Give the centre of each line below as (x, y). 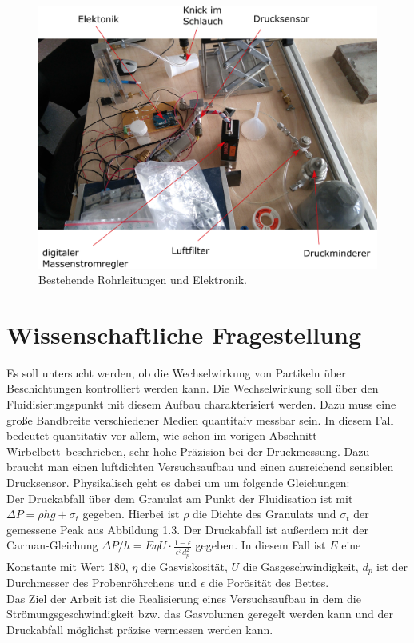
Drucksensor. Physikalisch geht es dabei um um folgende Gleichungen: (178, 482)
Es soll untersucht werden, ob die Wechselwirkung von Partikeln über (176, 372)
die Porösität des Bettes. (269, 583)
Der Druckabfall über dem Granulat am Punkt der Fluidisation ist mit (180, 498)
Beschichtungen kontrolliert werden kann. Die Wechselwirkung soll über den (193, 388)
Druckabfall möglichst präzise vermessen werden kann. (140, 629)
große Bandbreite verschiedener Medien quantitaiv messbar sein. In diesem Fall (200, 419)
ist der (392, 566)
